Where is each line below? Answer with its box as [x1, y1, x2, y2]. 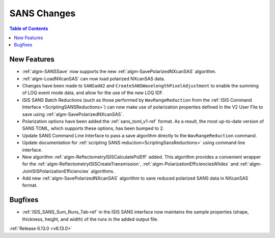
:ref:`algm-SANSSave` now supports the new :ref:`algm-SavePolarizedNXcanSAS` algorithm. [22, 69, 216, 75]
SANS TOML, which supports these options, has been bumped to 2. [22, 125, 164, 132]
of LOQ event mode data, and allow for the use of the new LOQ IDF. [22, 90, 164, 96]
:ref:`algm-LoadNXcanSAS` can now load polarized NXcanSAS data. [22, 75, 166, 81]
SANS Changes [9, 8, 76, 19]
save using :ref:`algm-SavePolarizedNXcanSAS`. [22, 111, 124, 117]
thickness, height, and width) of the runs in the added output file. [22, 216, 159, 222]
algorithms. [91, 168, 115, 174]
